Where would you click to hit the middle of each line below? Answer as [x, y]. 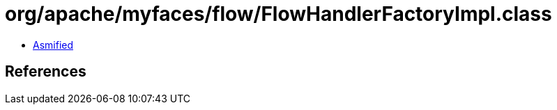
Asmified [53, 45]
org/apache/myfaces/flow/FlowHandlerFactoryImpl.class [278, 14]
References [46, 72]
